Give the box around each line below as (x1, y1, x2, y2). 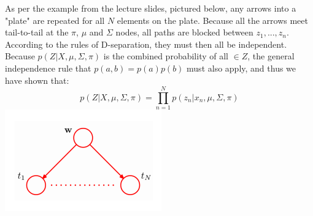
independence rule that (5, 61, 91, 74)
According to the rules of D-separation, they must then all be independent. (5, 37, 287, 50)
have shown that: (5, 73, 69, 86)
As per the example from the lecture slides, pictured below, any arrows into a (5, 2, 296, 14)
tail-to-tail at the (5, 26, 69, 39)
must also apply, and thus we (187, 61, 296, 74)
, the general (247, 50, 295, 62)
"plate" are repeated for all (5, 13, 105, 26)
